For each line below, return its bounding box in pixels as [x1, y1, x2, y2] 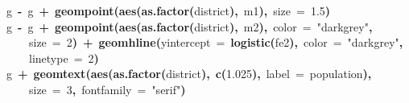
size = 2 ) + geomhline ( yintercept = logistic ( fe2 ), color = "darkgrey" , [29, 34, 403, 51]
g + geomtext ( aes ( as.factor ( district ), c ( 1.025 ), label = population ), [6, 65, 372, 82]
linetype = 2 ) [29, 49, 99, 66]
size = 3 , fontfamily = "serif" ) [29, 80, 186, 97]
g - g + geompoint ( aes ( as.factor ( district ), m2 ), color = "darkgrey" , [6, 18, 373, 35]
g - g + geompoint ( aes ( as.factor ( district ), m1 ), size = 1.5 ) [6, 2, 331, 19]
